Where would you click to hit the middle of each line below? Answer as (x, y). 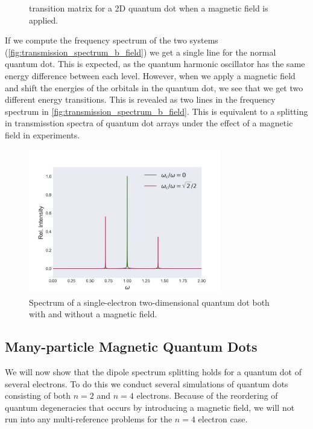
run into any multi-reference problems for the (89, 419)
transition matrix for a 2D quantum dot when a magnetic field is (149, 8)
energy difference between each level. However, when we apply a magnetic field (150, 75)
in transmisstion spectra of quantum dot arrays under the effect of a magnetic (149, 123)
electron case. (223, 419)
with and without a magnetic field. (93, 314)
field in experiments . (43, 134)
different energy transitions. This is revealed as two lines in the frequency (140, 99)
